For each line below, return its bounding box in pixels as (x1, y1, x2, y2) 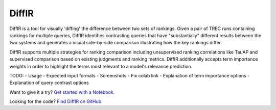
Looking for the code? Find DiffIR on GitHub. (9, 98, 103, 104)
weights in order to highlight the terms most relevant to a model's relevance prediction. (9, 63, 193, 69)
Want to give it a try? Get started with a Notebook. (9, 89, 115, 95)
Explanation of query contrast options (9, 79, 89, 86)
